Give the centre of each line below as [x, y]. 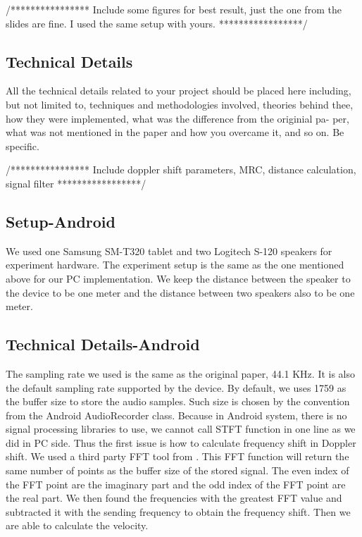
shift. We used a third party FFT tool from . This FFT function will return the [177, 456]
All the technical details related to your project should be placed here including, [179, 91]
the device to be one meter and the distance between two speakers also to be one [180, 292]
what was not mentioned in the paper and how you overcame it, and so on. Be [175, 132]
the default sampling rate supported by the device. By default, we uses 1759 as [176, 387]
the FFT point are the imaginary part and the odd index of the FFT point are [176, 484]
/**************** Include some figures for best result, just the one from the [174, 9]
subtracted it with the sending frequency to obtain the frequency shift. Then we [178, 511]
